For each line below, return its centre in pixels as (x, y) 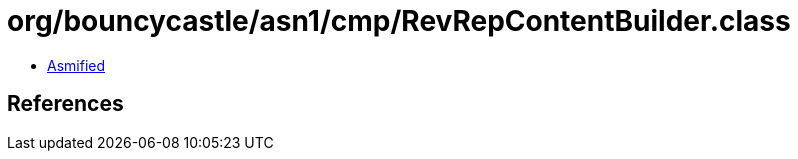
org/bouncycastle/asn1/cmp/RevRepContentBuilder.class (399, 21)
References (65, 104)
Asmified (76, 65)
